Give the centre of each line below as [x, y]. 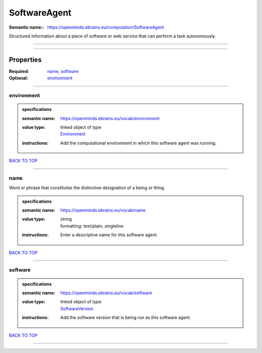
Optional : [19, 78]
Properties [25, 60]
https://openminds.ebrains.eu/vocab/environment [110, 118]
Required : [19, 71]
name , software [63, 71]
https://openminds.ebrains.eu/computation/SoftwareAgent [106, 27]
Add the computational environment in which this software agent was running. [139, 143]
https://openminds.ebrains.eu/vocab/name [103, 210]
